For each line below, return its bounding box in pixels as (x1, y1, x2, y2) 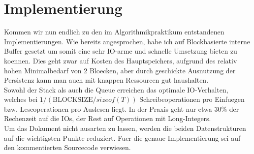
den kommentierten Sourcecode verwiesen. (4, 142, 131, 153)
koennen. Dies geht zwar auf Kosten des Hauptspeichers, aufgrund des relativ (4, 55, 237, 65)
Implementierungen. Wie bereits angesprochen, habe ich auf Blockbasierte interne (4, 36, 250, 46)
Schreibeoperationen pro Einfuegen (139, 94, 245, 104)
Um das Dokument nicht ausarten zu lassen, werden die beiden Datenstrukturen (4, 123, 246, 133)
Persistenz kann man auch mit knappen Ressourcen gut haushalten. (4, 75, 209, 85)
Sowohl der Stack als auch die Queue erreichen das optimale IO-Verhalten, (4, 84, 228, 94)
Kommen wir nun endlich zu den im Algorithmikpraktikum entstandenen (4, 27, 224, 37)
